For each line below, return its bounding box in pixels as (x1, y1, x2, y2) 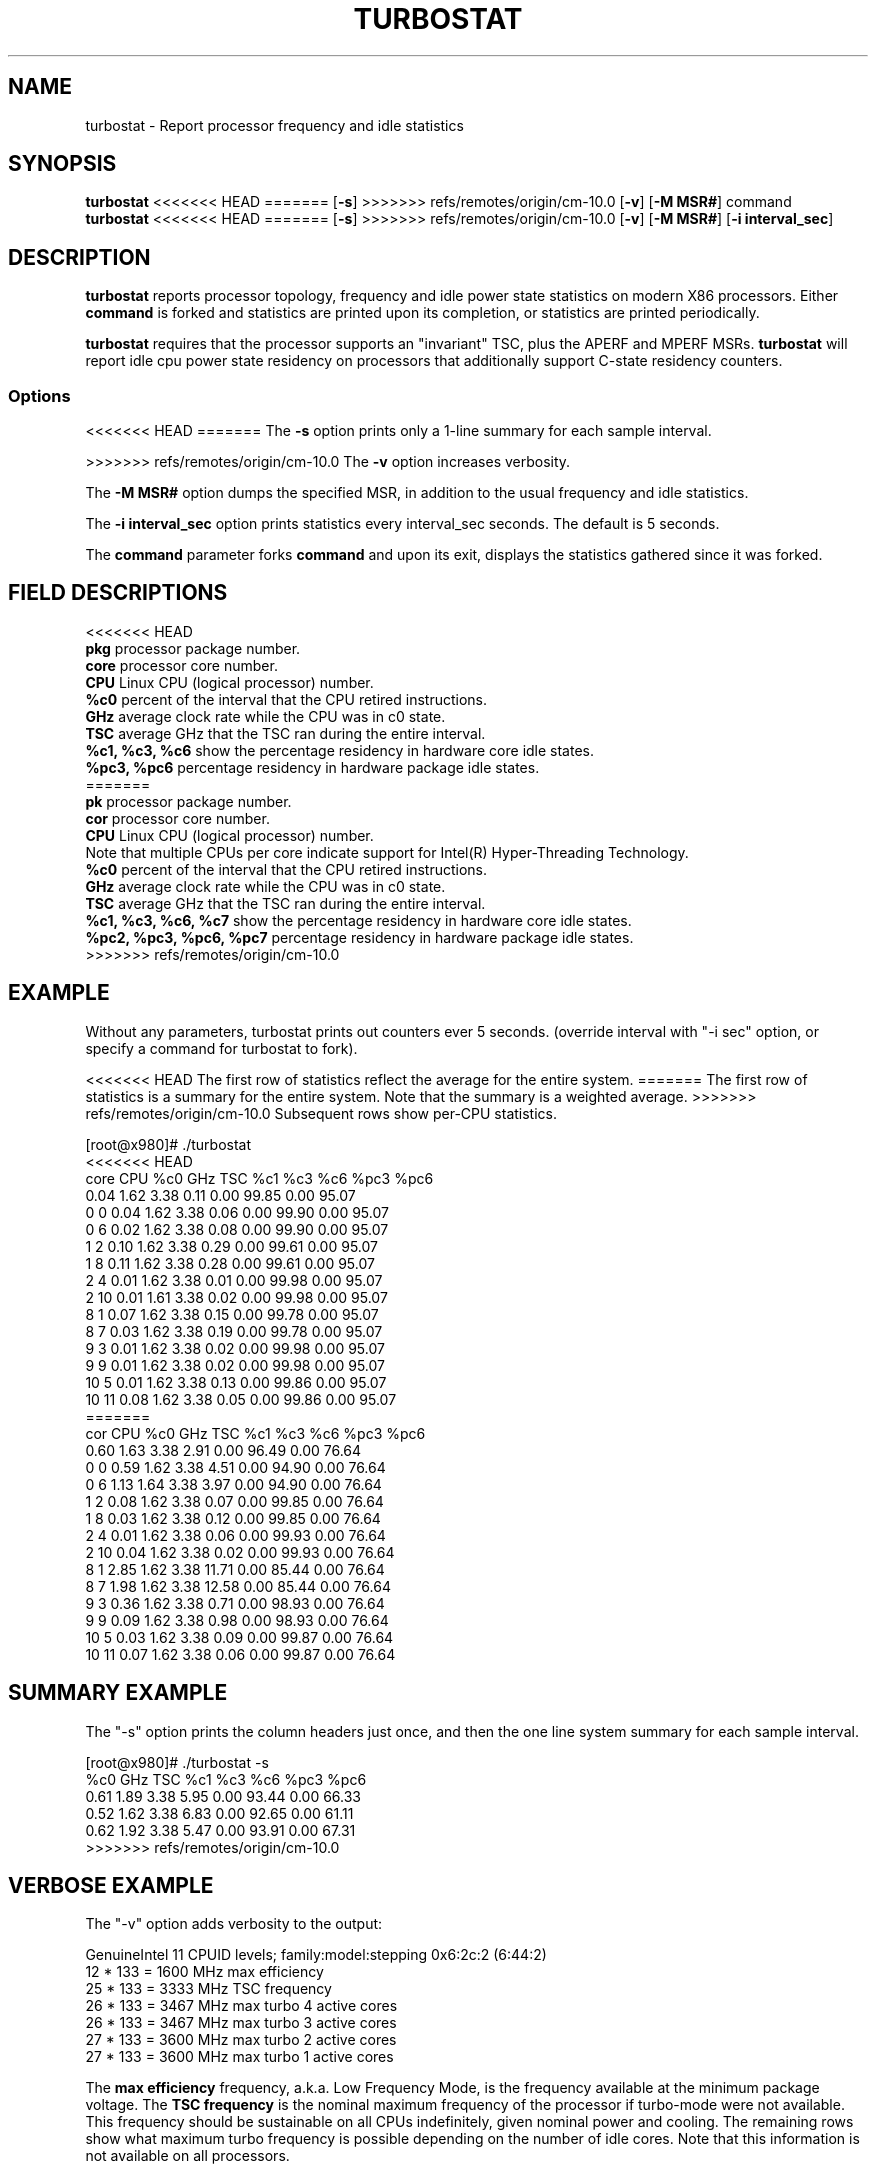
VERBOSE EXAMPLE (8, 1872, 214, 1898)
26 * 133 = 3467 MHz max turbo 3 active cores (85, 2014, 397, 2032)
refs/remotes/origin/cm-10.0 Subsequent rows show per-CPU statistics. (85, 1104, 558, 1122)
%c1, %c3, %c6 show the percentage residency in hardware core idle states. (85, 741, 595, 759)
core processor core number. (85, 656, 278, 674)
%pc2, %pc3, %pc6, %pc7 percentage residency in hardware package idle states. (85, 928, 634, 946)
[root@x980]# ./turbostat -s (85, 1753, 269, 1771)
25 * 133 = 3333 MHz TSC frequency (85, 1980, 332, 1998)
